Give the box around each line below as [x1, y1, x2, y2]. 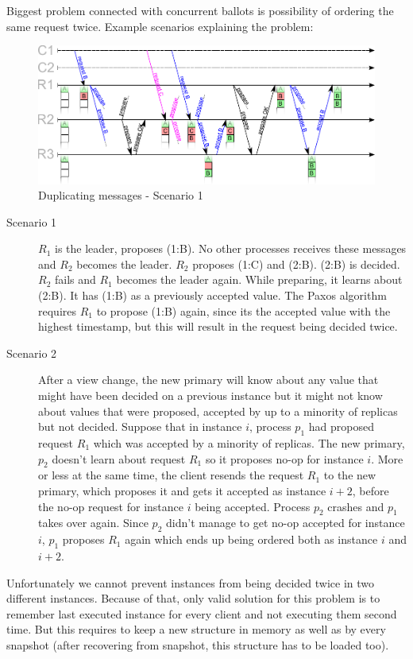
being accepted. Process [195, 498, 311, 514]
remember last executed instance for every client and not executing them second [6, 605, 397, 622]
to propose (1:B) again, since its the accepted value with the [96, 302, 391, 319]
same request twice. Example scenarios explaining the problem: [6, 17, 314, 34]
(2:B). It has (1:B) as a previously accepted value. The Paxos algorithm [38, 287, 387, 304]
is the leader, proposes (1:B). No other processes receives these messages [54, 240, 407, 257]
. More [371, 450, 403, 467]
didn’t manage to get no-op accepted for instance [166, 514, 405, 531]
